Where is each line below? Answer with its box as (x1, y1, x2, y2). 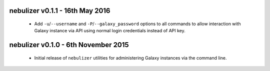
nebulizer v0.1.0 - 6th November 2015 (9, 41, 129, 49)
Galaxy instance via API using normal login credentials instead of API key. (34, 28, 185, 34)
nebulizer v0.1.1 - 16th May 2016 (9, 6, 110, 15)
